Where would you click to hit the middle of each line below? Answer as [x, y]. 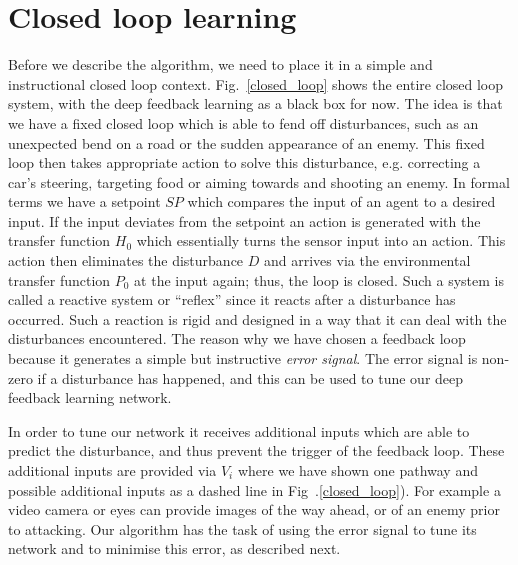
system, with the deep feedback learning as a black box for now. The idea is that [255, 103]
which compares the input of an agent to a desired [341, 201]
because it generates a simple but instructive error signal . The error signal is [243, 358]
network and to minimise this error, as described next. [174, 548]
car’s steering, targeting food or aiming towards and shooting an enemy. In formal [259, 181]
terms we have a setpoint [84, 201]
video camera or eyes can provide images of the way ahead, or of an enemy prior [254, 509]
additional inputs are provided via [112, 470]
